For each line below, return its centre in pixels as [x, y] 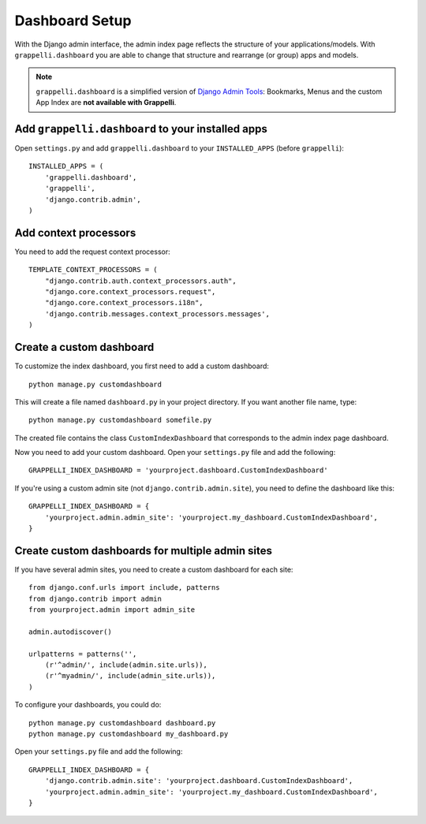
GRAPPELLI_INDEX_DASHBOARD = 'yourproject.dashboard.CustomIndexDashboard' [178, 470]
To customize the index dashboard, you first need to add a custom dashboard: [142, 366]
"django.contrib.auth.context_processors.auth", [140, 281]
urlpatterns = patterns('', [83, 654]
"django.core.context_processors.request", [130, 292]
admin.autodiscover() [70, 632]
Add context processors [75, 233]
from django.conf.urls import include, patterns [124, 588]
